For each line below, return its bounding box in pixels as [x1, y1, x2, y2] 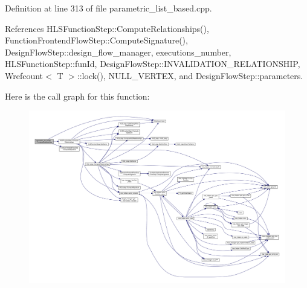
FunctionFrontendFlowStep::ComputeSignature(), [5, 34, 188, 46]
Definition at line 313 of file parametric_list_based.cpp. [5, 2, 212, 14]
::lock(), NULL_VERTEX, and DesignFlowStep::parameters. [77, 69, 303, 82]
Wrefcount [5, 69, 44, 82]
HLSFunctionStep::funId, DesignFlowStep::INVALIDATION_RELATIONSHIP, [5, 57, 300, 70]
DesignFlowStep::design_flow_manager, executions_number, [5, 45, 231, 58]
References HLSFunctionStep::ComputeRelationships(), [5, 22, 209, 34]
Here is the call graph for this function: [5, 89, 150, 102]
